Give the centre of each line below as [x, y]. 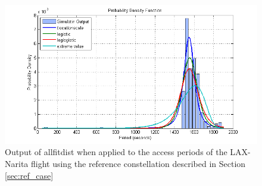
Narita [17, 164]
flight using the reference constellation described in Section [138, 164]
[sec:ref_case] [29, 175]
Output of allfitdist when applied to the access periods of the [116, 152]
